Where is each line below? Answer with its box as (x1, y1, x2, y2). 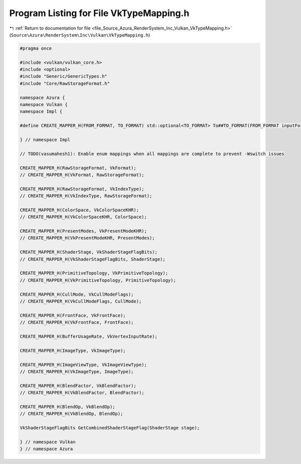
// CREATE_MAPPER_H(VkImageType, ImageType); (20, 369, 134, 374)
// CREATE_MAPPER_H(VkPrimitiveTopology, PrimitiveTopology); (20, 277, 176, 283)
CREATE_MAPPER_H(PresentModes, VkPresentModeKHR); (20, 228, 147, 234)
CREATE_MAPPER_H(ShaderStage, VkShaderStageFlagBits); (20, 249, 158, 255)
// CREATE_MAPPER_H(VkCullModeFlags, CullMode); (20, 298, 142, 304)
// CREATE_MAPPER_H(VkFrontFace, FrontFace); (20, 319, 134, 325)
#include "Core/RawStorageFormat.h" (20, 80, 110, 86)
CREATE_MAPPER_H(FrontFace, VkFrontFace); (20, 312, 126, 318)
